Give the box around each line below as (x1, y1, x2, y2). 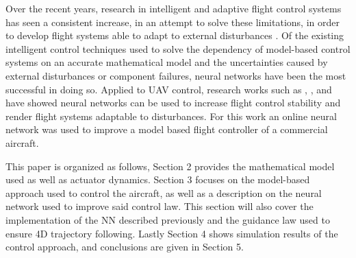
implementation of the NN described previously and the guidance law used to (5, 212, 330, 226)
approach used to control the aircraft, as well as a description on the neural (5, 185, 322, 200)
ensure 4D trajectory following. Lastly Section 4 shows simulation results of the (5, 226, 338, 240)
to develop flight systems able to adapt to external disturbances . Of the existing (5, 28, 344, 43)
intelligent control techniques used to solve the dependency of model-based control (5, 41, 351, 56)
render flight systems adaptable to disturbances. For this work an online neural (5, 108, 337, 123)
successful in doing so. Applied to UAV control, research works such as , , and (5, 82, 332, 96)
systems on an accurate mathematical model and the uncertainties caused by (5, 55, 328, 69)
